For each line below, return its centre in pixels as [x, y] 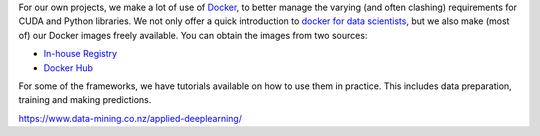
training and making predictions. [85, 100]
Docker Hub [68, 67]
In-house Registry [80, 54]
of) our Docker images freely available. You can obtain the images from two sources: [193, 35]
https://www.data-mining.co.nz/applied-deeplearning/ [130, 118]
